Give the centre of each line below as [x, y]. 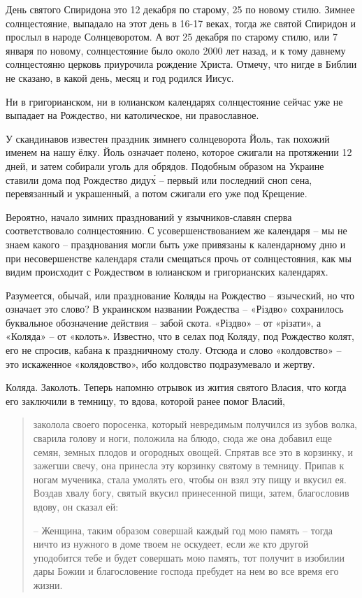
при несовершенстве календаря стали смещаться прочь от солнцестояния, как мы [179, 258]
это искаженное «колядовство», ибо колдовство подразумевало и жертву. [160, 363]
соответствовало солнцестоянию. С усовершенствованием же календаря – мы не [176, 230]
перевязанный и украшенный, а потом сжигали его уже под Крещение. [157, 193]
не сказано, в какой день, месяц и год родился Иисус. [120, 77]
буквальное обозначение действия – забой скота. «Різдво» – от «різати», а [164, 322]
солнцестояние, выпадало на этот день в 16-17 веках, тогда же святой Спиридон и [181, 23]
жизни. [48, 584]
